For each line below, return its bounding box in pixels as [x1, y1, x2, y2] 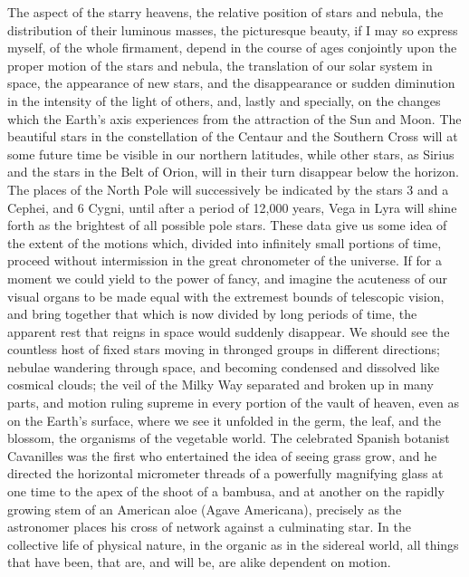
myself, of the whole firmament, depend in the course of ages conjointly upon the [7, 38, 457, 57]
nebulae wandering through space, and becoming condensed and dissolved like [7, 357, 440, 376]
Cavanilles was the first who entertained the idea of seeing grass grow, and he [7, 446, 437, 465]
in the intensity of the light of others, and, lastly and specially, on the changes [7, 91, 441, 110]
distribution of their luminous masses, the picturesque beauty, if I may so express [7, 20, 458, 39]
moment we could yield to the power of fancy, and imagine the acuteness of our [7, 268, 447, 287]
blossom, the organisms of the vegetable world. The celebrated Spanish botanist [7, 428, 450, 447]
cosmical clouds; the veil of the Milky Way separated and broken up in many [7, 375, 434, 394]
